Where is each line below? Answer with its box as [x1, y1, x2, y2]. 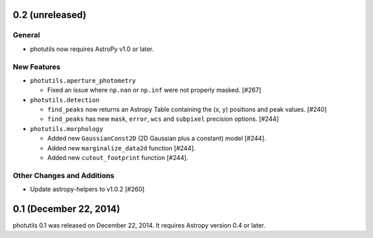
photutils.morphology [30, 125, 104, 132]
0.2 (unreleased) [12, 9, 86, 21]
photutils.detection [30, 96, 100, 103]
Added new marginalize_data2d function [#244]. [47, 143, 196, 152]
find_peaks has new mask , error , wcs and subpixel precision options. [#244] [47, 115, 279, 123]
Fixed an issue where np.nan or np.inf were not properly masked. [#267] [47, 86, 262, 95]
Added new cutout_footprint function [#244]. [47, 154, 189, 162]
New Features [12, 62, 61, 72]
